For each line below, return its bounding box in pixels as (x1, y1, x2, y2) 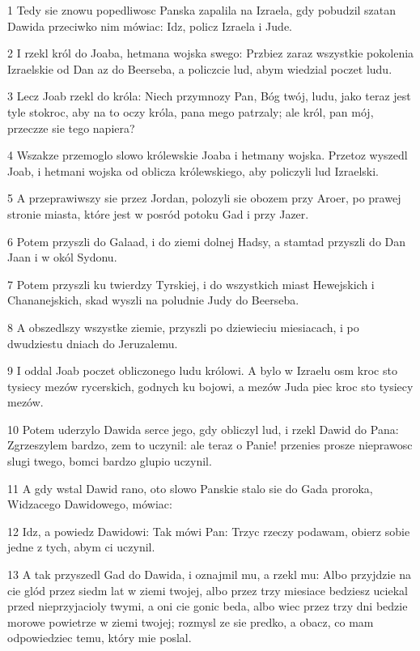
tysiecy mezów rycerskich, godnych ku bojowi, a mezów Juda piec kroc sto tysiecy (7, 377, 414, 394)
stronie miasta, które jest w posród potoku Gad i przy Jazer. (7, 205, 309, 222)
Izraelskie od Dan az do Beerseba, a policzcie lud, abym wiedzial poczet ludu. (7, 60, 392, 77)
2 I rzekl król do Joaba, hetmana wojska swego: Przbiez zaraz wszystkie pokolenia (7, 45, 414, 62)
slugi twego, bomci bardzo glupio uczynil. (7, 453, 212, 470)
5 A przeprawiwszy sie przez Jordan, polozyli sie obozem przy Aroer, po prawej (7, 189, 401, 206)
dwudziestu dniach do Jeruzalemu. (7, 334, 178, 351)
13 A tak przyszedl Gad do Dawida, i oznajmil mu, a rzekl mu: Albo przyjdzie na (7, 566, 412, 583)
